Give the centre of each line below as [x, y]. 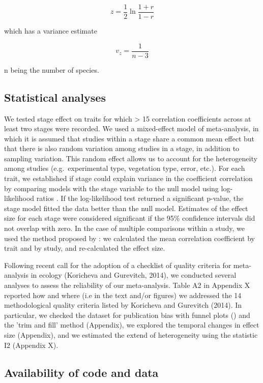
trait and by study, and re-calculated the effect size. [85, 248]
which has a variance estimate [51, 31]
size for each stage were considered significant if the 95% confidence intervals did [130, 218]
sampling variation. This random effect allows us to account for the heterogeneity [131, 158]
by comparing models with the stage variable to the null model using [111, 188]
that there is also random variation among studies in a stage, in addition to [122, 148]
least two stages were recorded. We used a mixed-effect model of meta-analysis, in [131, 128]
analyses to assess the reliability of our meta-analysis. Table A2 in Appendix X [127, 285]
